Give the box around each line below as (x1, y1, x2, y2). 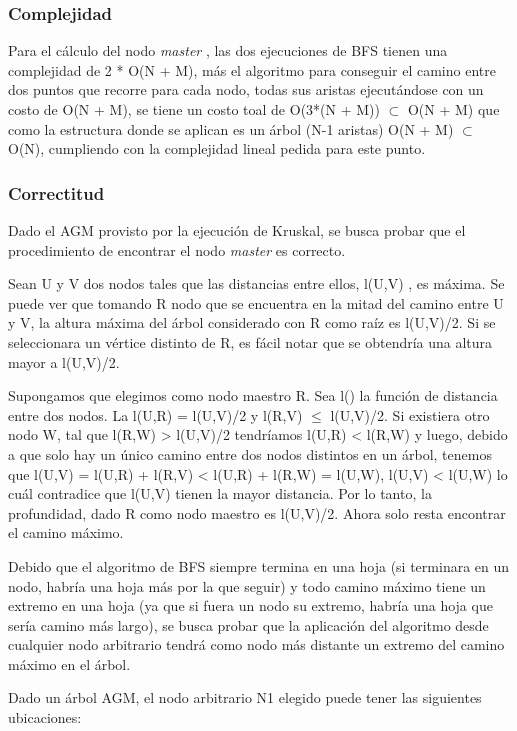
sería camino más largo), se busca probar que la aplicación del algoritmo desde (8, 614, 489, 635)
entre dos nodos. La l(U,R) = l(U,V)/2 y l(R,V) (8, 404, 303, 425)
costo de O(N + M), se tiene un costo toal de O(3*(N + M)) (8, 99, 380, 119)
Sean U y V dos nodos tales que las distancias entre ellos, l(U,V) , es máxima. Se (8, 273, 505, 294)
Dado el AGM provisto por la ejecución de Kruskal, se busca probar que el (8, 220, 466, 240)
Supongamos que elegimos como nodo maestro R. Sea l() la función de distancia (8, 385, 498, 406)
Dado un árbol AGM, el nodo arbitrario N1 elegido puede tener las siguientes (8, 687, 482, 708)
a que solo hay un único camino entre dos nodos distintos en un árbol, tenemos (8, 443, 492, 464)
